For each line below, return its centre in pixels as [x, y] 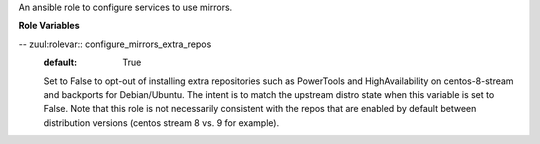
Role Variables [49, 26]
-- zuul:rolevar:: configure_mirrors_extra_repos [115, 44]
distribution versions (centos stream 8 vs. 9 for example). [161, 122]
